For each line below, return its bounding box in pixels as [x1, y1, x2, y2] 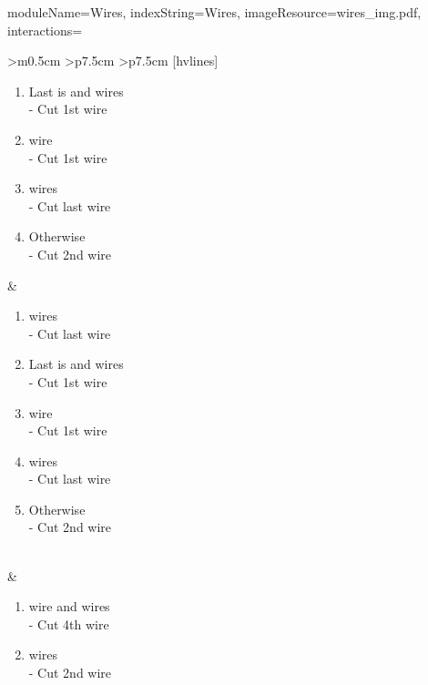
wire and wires [28, 597, 110, 616]
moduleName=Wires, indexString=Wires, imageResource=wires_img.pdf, [7, 3, 422, 21]
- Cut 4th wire [28, 614, 109, 633]
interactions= [7, 20, 83, 39]
